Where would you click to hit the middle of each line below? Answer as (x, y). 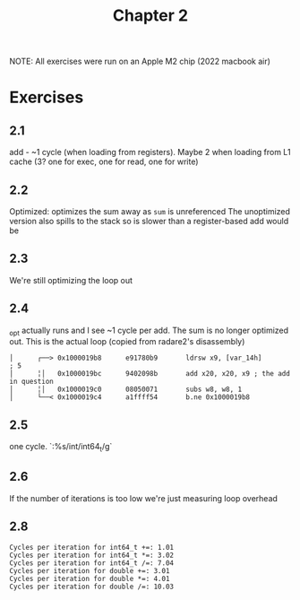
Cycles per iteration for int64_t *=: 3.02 (92, 555)
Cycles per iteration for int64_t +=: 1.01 (92, 547)
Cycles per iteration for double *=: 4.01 (90, 578)
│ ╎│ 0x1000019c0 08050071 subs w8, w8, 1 (126, 390)
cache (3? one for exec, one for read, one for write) (104, 161)
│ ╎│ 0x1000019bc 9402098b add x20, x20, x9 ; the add (150, 374)
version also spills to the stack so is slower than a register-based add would (149, 221)
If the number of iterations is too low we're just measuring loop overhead (143, 498)
